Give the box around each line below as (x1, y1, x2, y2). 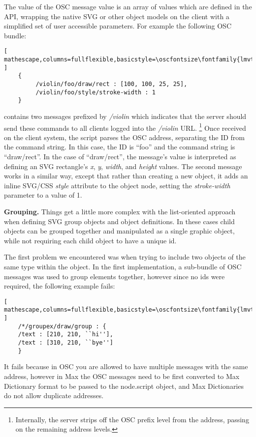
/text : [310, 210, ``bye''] (18, 339, 113, 346)
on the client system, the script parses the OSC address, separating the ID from (4, 132, 245, 142)
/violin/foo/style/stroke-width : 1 (35, 88, 156, 96)
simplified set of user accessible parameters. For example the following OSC (4, 21, 231, 31)
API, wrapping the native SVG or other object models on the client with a (4, 11, 229, 21)
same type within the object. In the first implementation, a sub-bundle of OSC (4, 261, 242, 271)
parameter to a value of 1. (4, 190, 82, 200)
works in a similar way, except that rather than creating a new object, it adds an (4, 171, 248, 181)
